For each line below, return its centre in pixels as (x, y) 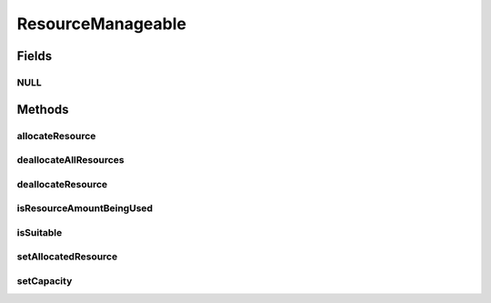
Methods (43, 109)
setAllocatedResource (67, 257)
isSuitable (40, 232)
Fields (35, 56)
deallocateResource (62, 184)
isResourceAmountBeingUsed (85, 208)
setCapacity (45, 280)
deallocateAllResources (70, 160)
